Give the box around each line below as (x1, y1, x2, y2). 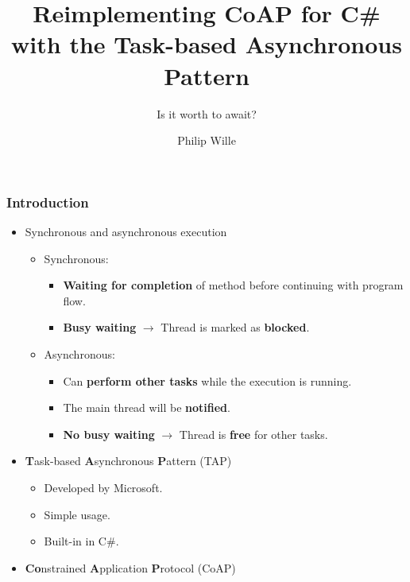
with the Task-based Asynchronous (11, 28, 402, 60)
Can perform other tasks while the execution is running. (63, 372, 352, 389)
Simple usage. (44, 506, 110, 522)
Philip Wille (177, 132, 236, 149)
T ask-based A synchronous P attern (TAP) (25, 452, 232, 469)
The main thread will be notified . (63, 399, 230, 416)
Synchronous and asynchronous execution (25, 223, 227, 239)
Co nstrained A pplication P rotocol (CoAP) (25, 559, 236, 576)
